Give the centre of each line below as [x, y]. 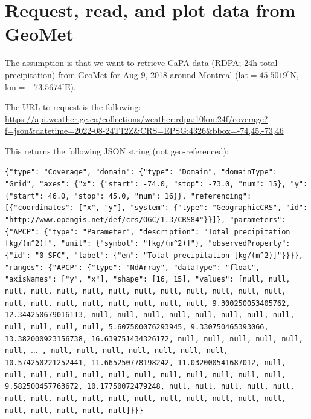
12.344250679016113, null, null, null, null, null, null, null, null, [150, 315]
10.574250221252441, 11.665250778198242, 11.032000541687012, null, [146, 362]
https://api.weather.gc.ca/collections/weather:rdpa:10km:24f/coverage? [136, 118]
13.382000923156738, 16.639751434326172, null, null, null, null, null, [154, 339]
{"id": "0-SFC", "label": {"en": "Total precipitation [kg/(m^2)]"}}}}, [154, 256]
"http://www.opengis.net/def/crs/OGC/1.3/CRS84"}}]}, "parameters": [146, 220]
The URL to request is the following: [73, 107]
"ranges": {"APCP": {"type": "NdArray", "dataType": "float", [133, 267]
